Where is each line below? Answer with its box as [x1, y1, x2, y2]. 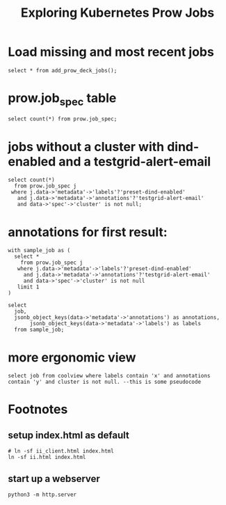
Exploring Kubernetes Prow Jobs [20, 5, 215, 21]
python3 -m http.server [8, 491, 77, 499]
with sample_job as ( [8, 247, 71, 254]
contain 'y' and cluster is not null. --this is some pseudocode [8, 378, 201, 386]
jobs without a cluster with [8, 139, 165, 155]
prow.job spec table [8, 91, 117, 109]
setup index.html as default [8, 429, 129, 441]
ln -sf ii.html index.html [8, 454, 86, 461]
